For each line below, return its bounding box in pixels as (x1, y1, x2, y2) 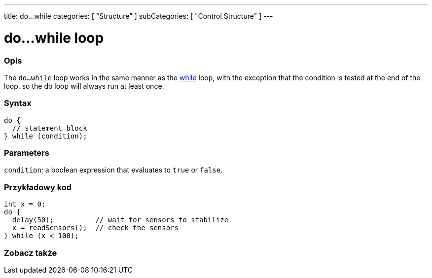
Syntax (4, 98, 32, 108)
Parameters (4, 148, 49, 158)
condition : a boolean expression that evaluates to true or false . (4, 166, 223, 174)
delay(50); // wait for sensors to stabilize (12, 216, 229, 224)
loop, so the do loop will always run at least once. (4, 81, 164, 90)
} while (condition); (4, 132, 87, 140)
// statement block (12, 124, 87, 132)
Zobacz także (4, 247, 57, 258)
